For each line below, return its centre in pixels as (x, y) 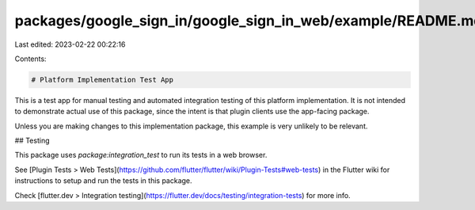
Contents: (30, 59)
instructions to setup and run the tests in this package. (104, 181)
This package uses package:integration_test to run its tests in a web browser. (141, 155)
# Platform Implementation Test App (103, 80)
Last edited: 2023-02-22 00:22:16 (70, 44)
